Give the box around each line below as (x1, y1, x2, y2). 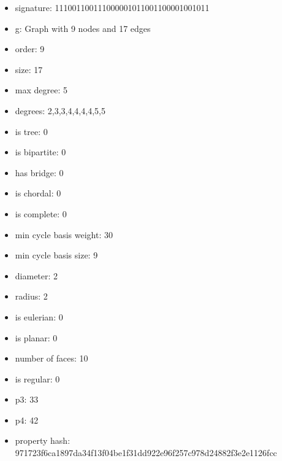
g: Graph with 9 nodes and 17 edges (15, 21, 151, 34)
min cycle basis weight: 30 (15, 228, 113, 241)
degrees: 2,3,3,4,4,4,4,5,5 (15, 104, 105, 117)
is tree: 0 (15, 125, 48, 138)
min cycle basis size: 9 (15, 249, 98, 261)
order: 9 (15, 42, 45, 55)
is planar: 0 (15, 331, 58, 344)
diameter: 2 (15, 269, 58, 282)
